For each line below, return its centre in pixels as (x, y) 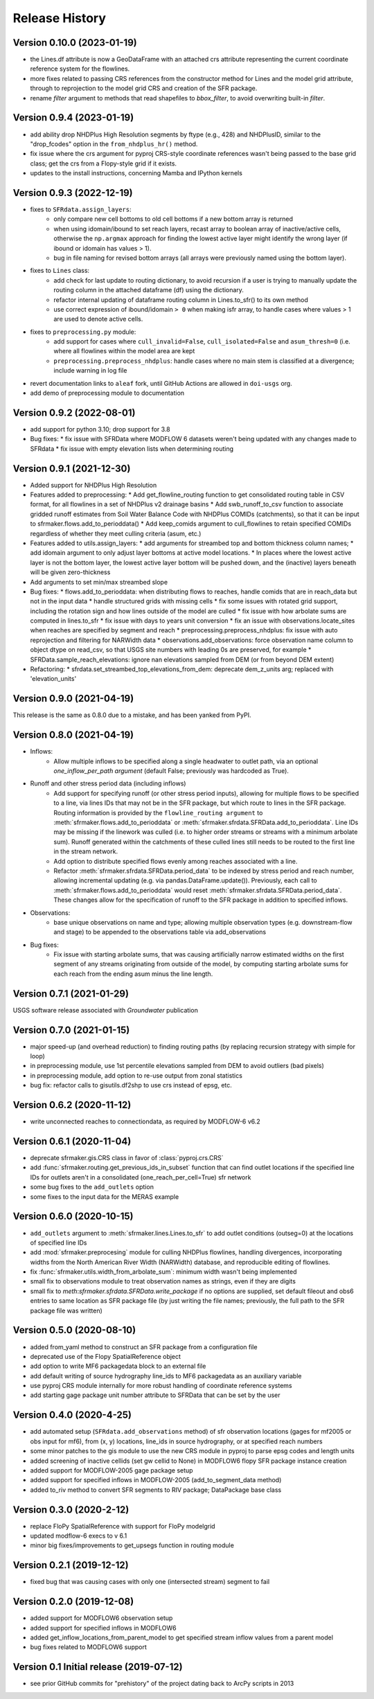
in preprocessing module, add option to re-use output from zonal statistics (136, 1075)
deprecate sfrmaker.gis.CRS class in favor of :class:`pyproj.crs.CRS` (127, 1158)
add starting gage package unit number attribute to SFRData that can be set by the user (155, 1395)
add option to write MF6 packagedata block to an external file (118, 1366)
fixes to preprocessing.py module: (83, 332)
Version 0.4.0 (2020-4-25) (72, 1415)
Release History (60, 18)
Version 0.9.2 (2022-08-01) (74, 412)
